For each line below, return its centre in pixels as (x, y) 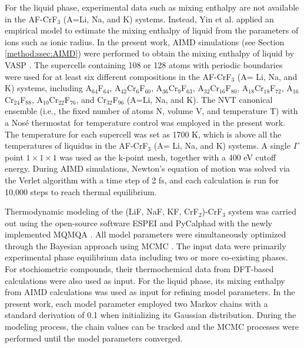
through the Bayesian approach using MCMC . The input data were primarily (146, 245)
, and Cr (91, 99)
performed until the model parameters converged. (94, 338)
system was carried (262, 211)
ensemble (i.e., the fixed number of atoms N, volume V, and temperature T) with (151, 111)
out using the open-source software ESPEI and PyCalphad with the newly (138, 222)
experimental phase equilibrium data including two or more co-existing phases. (146, 257)
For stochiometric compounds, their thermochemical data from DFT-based (139, 269)
